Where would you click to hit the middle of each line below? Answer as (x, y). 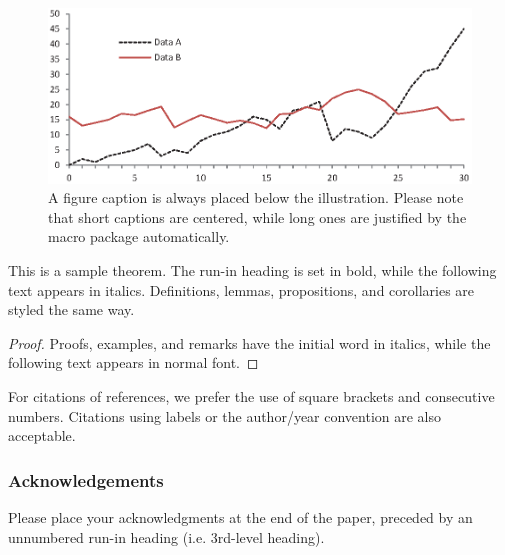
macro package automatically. (139, 236)
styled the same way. (71, 309)
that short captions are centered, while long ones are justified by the (257, 216)
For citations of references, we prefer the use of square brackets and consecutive (251, 396)
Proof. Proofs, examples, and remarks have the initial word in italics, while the (249, 342)
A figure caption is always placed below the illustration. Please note (256, 197)
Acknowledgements (86, 479)
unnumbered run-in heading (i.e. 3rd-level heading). (166, 536)
